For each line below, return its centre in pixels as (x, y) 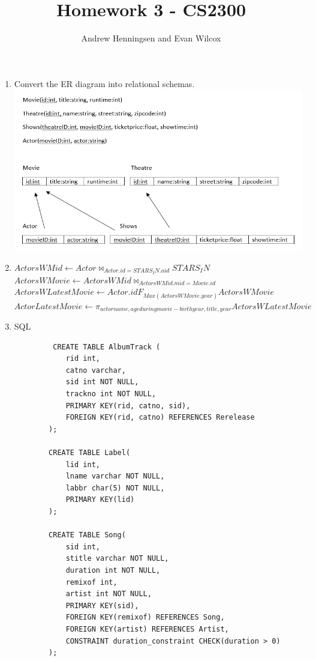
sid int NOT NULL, (102, 382)
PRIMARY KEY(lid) (100, 500)
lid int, (83, 464)
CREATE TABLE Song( (87, 535)
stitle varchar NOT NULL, (117, 559)
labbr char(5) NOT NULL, (115, 488)
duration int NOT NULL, (113, 570)
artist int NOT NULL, (109, 594)
